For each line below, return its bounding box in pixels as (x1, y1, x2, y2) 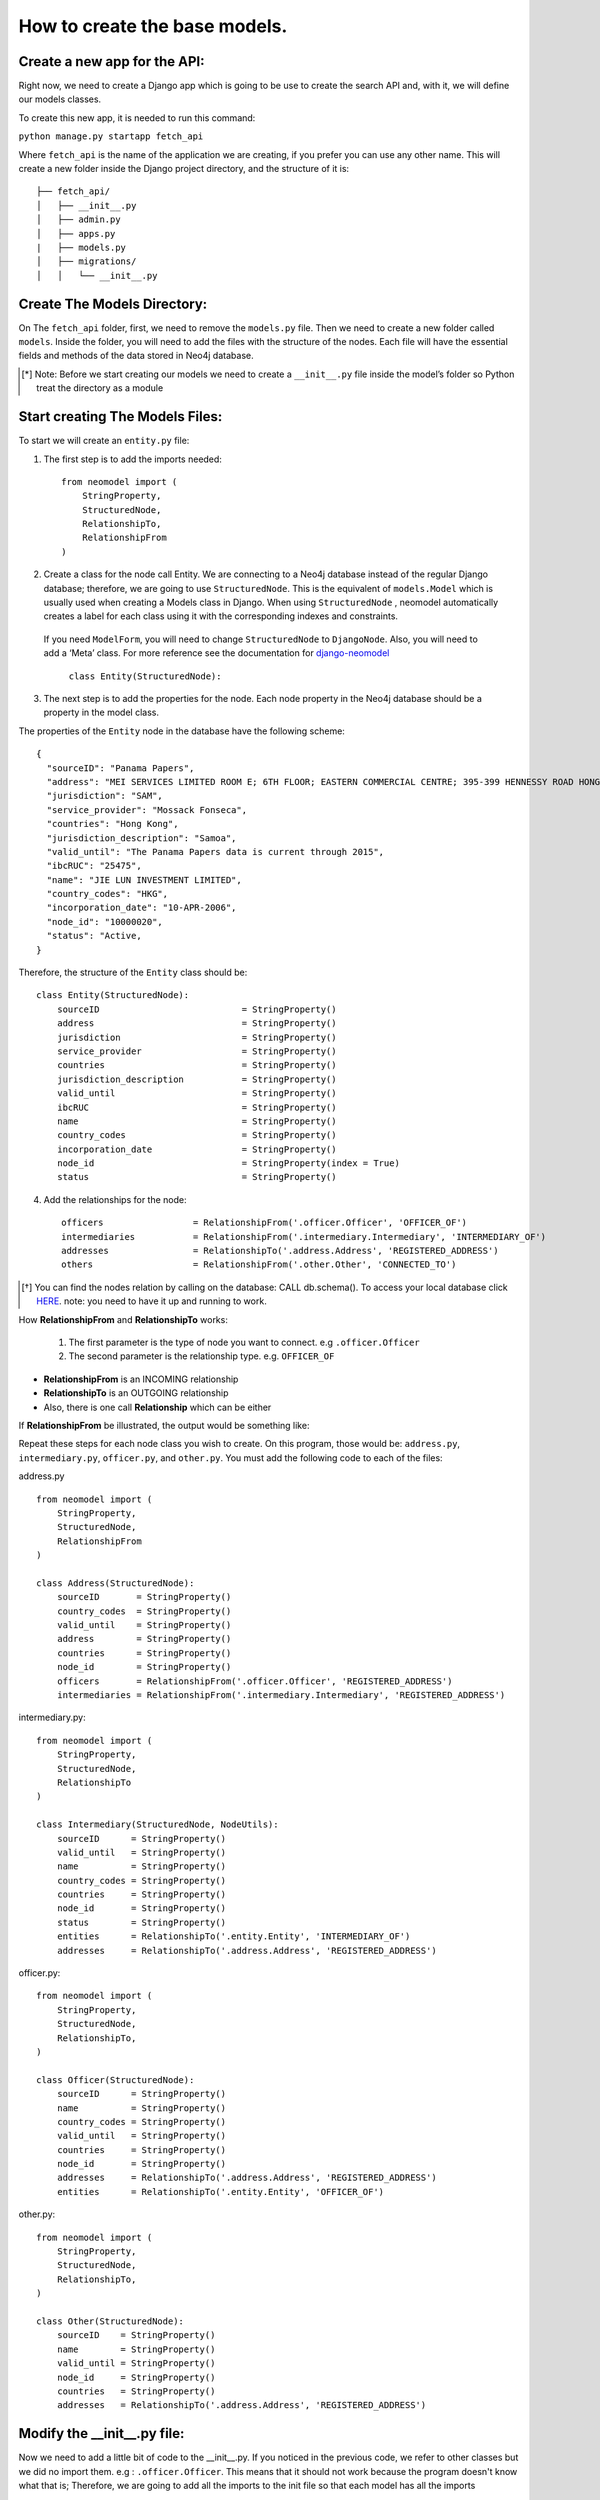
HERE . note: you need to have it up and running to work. (36, 1295, 267, 1307)
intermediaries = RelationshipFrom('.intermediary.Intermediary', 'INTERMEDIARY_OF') (61, 1231, 547, 1242)
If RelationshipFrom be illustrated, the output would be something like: (18, 1419, 310, 1431)
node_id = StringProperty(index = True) (56, 1158, 400, 1169)
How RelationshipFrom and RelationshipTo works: (18, 1313, 229, 1325)
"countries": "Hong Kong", (46, 818, 179, 830)
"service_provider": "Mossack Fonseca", (46, 804, 248, 815)
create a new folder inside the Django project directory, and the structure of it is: (18, 163, 350, 175)
